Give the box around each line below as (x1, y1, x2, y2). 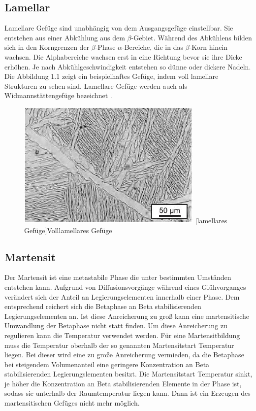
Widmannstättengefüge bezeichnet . (4, 90, 112, 101)
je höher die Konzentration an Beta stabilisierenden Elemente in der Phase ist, (4, 378, 242, 388)
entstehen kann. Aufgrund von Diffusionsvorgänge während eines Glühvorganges (4, 281, 246, 292)
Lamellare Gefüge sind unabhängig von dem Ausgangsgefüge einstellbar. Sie (4, 23, 233, 33)
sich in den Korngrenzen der (4, 42, 90, 52)
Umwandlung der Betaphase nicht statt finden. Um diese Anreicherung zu (4, 320, 227, 331)
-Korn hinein (189, 42, 228, 52)
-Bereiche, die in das (122, 42, 183, 52)
